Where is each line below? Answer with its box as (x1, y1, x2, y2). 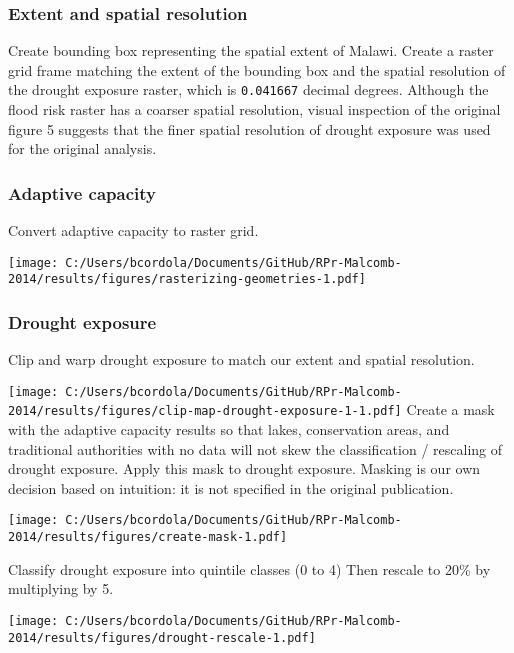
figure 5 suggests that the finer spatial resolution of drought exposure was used (8, 118, 491, 139)
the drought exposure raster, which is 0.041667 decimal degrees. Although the (8, 79, 489, 100)
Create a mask (406, 399, 495, 420)
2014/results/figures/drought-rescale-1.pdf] (8, 630, 316, 645)
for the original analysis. (8, 138, 157, 159)
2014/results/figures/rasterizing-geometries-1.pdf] (8, 272, 366, 287)
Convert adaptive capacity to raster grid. (8, 220, 259, 241)
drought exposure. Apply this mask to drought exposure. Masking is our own (8, 458, 481, 479)
